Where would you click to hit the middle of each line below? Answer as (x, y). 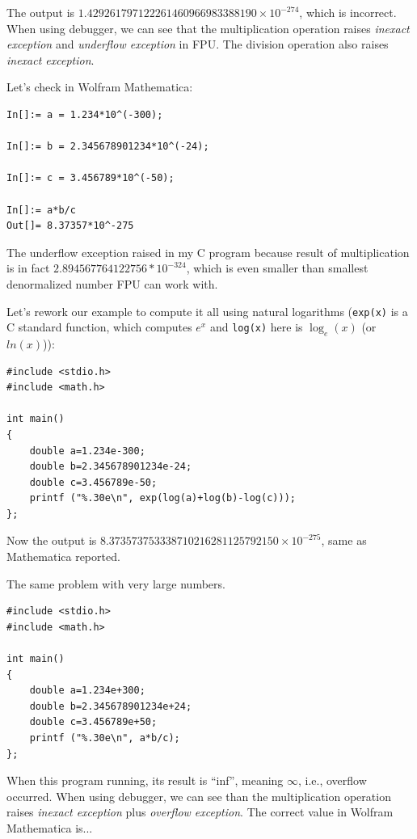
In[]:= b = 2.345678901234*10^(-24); (108, 147)
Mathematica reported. (63, 557)
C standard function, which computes (99, 327)
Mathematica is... (50, 827)
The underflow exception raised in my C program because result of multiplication (208, 252)
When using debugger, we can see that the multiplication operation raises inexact (208, 28)
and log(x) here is (256, 327)
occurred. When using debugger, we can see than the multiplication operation (199, 796)
